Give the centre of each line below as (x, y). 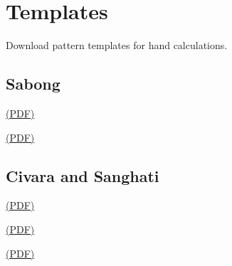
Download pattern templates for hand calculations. (117, 45)
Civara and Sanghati (83, 175)
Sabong (33, 84)
